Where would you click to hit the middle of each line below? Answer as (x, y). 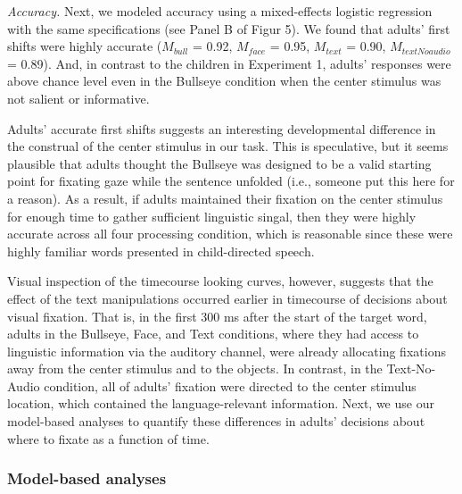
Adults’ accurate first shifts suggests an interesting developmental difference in (222, 128)
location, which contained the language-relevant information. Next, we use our (221, 403)
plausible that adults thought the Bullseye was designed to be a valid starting (219, 163)
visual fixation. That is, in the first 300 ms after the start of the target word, (217, 316)
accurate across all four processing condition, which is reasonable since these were (230, 234)
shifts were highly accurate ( (85, 46)
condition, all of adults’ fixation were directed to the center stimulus (230, 385)
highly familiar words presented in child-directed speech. (161, 251)
